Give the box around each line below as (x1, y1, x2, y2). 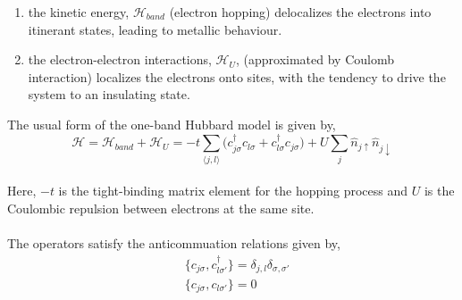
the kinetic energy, (28, 3, 130, 21)
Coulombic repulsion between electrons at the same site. (7, 198, 315, 217)
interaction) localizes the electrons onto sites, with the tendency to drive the (28, 67, 446, 86)
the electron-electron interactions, (28, 50, 212, 69)
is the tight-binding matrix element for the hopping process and (58, 181, 408, 200)
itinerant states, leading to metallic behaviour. (28, 20, 282, 38)
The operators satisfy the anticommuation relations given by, (7, 234, 340, 253)
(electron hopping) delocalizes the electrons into (169, 3, 432, 21)
